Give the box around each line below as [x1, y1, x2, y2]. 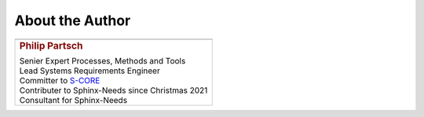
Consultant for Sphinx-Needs [19, 95, 128, 106]
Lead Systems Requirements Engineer [19, 65, 160, 76]
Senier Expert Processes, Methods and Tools [19, 56, 186, 67]
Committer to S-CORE [19, 75, 101, 86]
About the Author [14, 12, 131, 29]
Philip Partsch [19, 39, 83, 52]
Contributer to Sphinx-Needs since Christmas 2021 [19, 85, 208, 96]
